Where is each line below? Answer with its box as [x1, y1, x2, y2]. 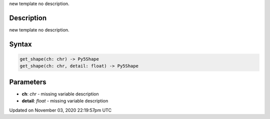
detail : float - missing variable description [21, 98, 108, 104]
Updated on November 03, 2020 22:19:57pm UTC [9, 107, 112, 113]
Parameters [9, 77, 46, 86]
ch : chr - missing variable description [21, 90, 99, 97]
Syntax [9, 40, 32, 48]
